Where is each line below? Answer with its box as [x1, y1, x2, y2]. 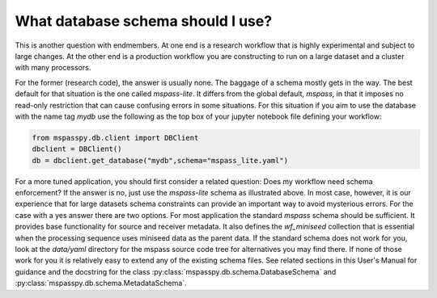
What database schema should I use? [15, 12, 273, 30]
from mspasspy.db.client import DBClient [32, 133, 199, 142]
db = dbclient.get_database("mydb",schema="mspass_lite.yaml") [32, 156, 289, 165]
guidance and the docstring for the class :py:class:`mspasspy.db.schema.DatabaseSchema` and [15, 267, 337, 276]
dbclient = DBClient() [32, 145, 122, 153]
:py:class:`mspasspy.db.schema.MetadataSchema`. [15, 279, 187, 288]
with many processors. [15, 63, 91, 73]
